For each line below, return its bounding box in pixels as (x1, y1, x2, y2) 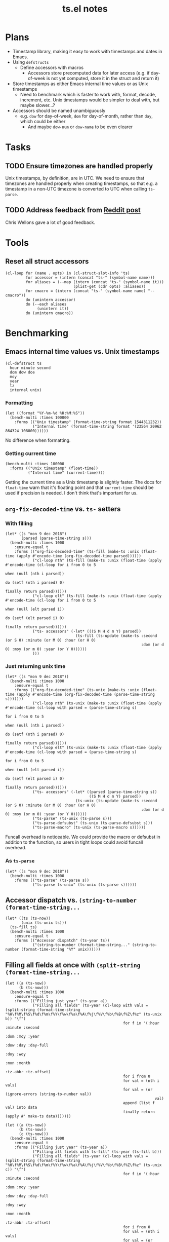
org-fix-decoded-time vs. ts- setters (5, 505, 121, 513)
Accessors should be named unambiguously (12, 107, 106, 114)
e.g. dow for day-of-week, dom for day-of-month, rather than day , (20, 112, 153, 119)
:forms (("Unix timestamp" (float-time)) (10, 466, 99, 471)
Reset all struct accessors (5, 257, 89, 266)
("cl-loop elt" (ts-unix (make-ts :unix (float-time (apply (32, 745, 162, 750)
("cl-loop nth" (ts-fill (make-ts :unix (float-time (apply (32, 558, 162, 563)
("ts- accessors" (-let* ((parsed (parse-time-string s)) (32, 789, 157, 795)
